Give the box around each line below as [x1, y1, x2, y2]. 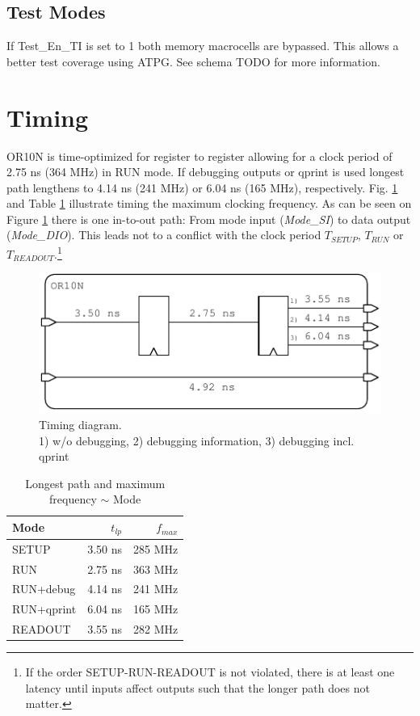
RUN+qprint [12, 600, 77, 617]
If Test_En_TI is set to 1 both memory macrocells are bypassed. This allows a [6, 37, 399, 54]
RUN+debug [12, 580, 76, 597]
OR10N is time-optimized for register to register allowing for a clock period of [6, 147, 393, 164]
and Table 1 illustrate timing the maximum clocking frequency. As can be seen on [6, 195, 412, 212]
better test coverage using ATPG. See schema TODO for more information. [6, 53, 380, 69]
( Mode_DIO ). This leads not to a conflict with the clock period [6, 226, 321, 243]
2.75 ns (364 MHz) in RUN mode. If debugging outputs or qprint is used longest [6, 163, 405, 180]
